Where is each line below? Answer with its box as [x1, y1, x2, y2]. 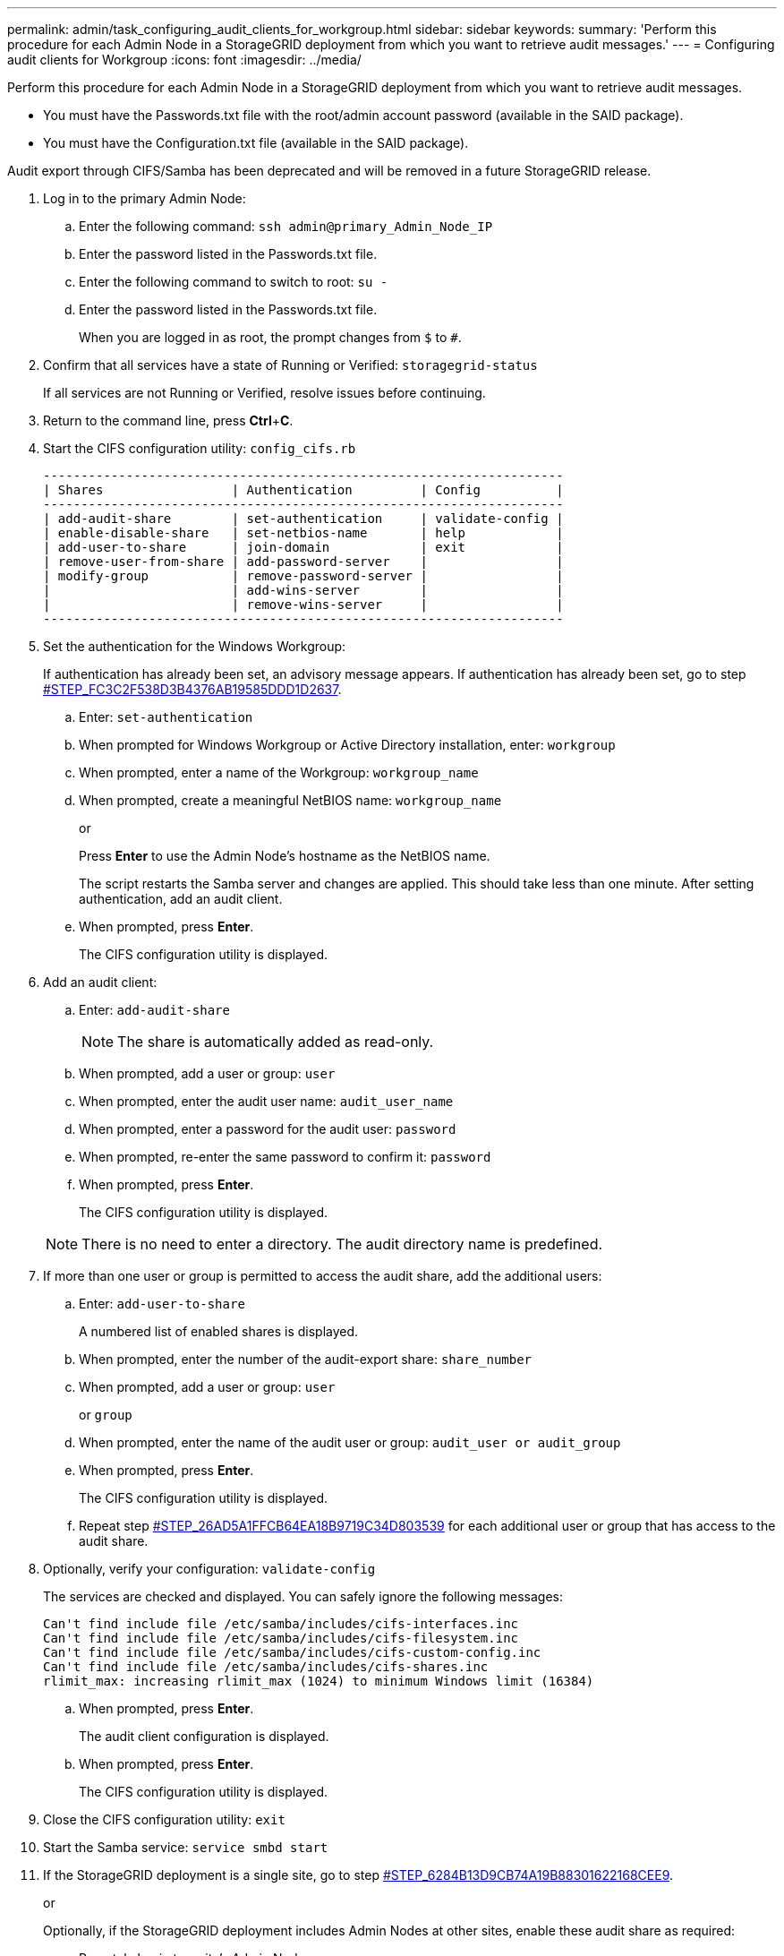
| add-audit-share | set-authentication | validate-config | [43, 511, 564, 526]
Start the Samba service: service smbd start [43, 1840, 328, 1855]
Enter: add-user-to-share [79, 1296, 245, 1311]
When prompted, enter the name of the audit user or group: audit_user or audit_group [79, 1435, 621, 1450]
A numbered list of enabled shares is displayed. [79, 1324, 359, 1339]
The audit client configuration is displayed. [79, 1729, 329, 1744]
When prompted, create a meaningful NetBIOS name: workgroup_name [79, 793, 502, 808]
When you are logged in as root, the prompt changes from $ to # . [79, 330, 462, 345]
